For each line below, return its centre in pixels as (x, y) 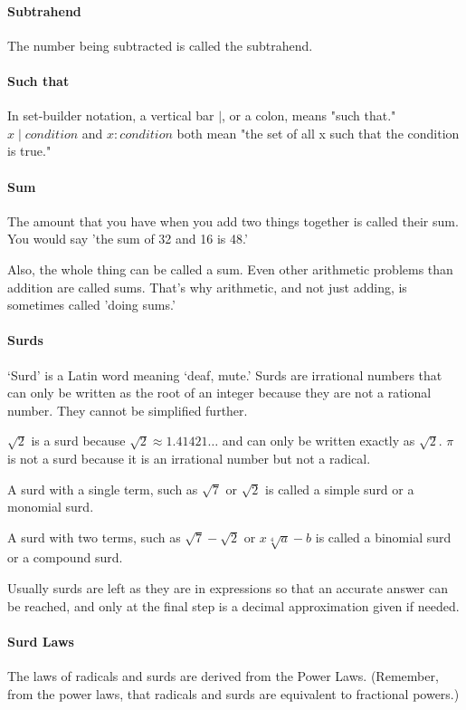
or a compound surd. (65, 557)
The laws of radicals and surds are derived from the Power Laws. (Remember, (223, 676)
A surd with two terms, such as (94, 537)
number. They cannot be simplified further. (128, 410)
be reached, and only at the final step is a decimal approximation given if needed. (233, 605)
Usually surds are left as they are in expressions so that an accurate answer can (228, 588)
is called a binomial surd (383, 537)
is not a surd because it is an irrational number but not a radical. (189, 458)
